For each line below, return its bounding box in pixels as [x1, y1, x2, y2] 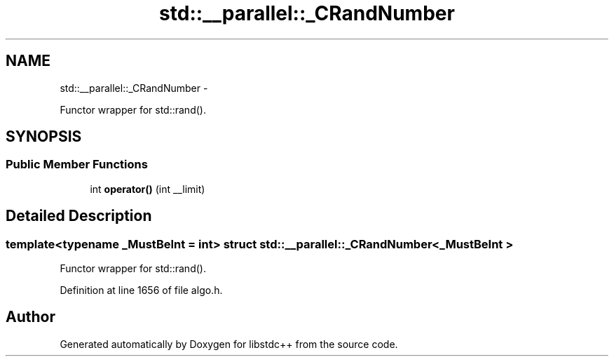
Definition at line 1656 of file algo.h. [60, 284, 223, 297]
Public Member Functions [6, 157, 148, 172]
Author [6, 308, 55, 326]
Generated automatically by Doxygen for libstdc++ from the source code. [60, 337, 398, 350]
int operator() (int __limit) [90, 182, 205, 195]
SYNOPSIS [6, 128, 82, 146]
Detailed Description [6, 207, 152, 225]
